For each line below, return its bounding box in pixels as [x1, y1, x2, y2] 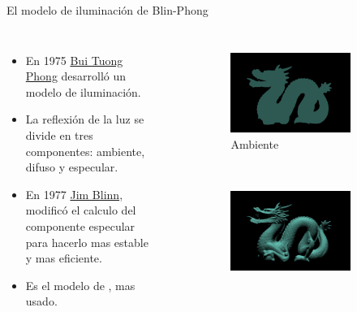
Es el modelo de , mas [25, 276, 135, 293]
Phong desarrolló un [25, 67, 127, 84]
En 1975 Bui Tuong [25, 51, 123, 68]
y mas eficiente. [25, 249, 102, 266]
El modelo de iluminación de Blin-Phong [6, 2, 209, 18]
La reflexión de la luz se [25, 110, 144, 128]
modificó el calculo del [25, 201, 136, 219]
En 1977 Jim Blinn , [25, 185, 123, 202]
